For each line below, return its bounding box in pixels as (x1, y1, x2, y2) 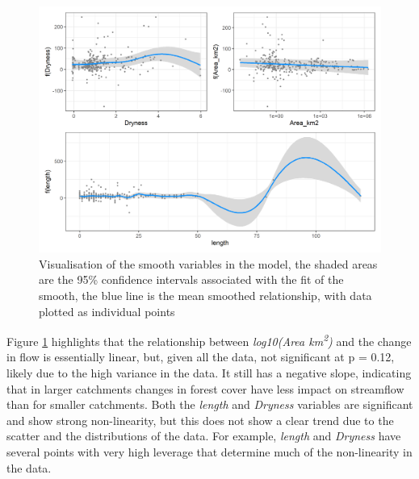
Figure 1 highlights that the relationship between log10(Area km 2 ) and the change (6, 331, 412, 349)
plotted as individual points (39, 302, 175, 319)
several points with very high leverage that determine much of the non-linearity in (6, 443, 413, 460)
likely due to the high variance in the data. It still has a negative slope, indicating (6, 364, 412, 381)
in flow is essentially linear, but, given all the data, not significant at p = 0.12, (6, 348, 395, 365)
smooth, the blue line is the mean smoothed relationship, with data (39, 286, 372, 303)
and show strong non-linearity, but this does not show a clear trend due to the (6, 411, 394, 428)
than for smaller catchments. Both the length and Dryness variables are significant (6, 396, 413, 413)
